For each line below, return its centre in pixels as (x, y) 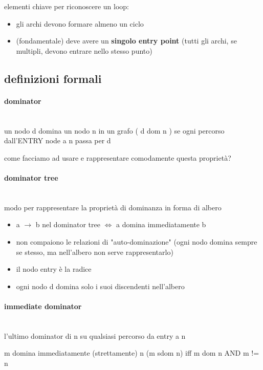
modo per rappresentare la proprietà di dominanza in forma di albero (113, 207)
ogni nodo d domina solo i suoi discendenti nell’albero (100, 286)
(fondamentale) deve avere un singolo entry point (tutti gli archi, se (126, 41)
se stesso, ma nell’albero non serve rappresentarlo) (95, 252)
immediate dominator (43, 306)
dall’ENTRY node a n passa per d (58, 140)
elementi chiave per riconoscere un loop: (67, 6)
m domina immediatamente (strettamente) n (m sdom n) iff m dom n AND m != (132, 353)
